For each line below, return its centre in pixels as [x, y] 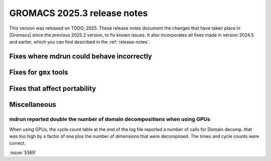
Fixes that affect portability [53, 89]
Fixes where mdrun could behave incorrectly [81, 56]
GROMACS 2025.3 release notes [79, 13]
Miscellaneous [33, 105]
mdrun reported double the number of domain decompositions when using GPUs [110, 119]
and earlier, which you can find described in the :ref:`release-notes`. [80, 42]
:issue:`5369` [23, 152]
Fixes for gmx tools [39, 72]
